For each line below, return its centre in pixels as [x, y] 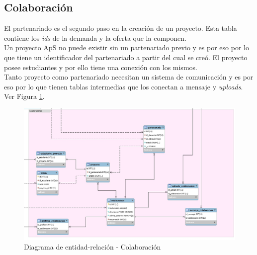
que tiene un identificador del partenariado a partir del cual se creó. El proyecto [126, 57]
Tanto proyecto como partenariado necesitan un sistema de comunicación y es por [129, 77]
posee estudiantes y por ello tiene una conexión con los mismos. [101, 67]
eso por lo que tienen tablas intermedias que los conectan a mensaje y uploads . [124, 86]
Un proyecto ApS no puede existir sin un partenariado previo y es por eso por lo [127, 47]
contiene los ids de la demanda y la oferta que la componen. [95, 38]
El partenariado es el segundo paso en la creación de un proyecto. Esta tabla [121, 28]
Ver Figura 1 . [24, 96]
